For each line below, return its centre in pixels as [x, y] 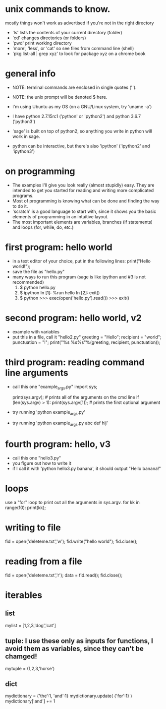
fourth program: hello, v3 [58, 444]
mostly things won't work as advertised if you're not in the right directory [80, 23]
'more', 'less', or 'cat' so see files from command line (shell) [73, 48]
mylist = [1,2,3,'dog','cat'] [30, 625]
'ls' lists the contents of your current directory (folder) [67, 32]
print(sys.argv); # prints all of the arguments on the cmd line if [76, 397]
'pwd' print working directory [42, 43]
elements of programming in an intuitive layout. [60, 216]
